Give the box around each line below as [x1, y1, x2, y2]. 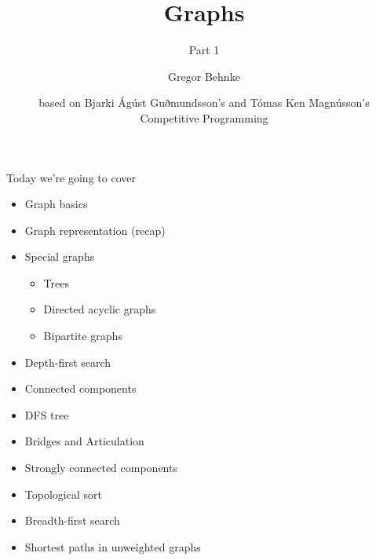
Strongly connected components [24, 459, 177, 476]
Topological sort [24, 485, 102, 502]
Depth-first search [24, 353, 111, 370]
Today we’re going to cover [6, 169, 136, 185]
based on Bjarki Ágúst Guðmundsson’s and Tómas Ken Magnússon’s [38, 94, 370, 111]
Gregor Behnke [168, 68, 240, 84]
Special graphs [24, 248, 95, 265]
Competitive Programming [140, 109, 268, 126]
